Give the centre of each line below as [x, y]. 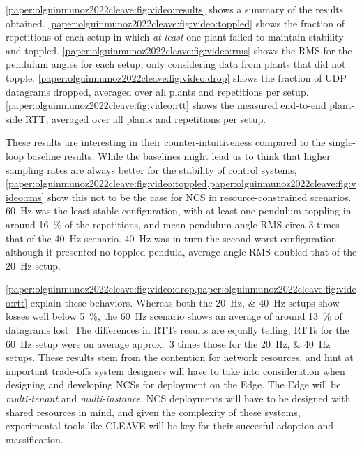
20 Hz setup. [33, 265]
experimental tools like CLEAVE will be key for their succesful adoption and [169, 426]
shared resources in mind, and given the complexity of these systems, [153, 412]
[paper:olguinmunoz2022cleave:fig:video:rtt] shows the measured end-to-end [166, 105]
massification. [35, 439]
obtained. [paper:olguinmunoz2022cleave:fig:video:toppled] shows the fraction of [175, 23]
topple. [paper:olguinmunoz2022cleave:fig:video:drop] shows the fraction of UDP [176, 77]
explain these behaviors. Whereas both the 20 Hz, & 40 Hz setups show [185, 302]
